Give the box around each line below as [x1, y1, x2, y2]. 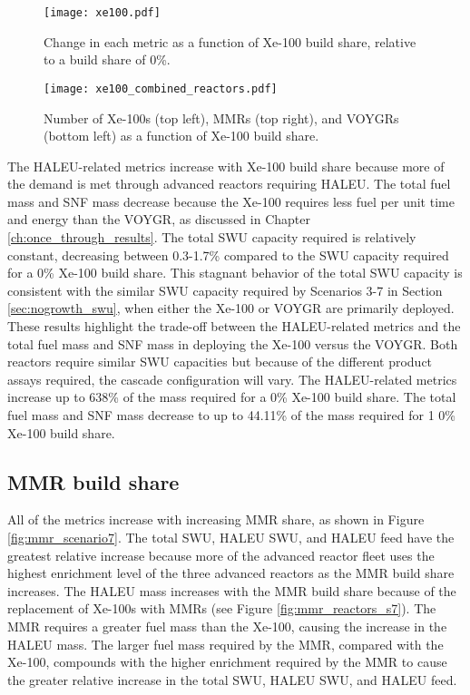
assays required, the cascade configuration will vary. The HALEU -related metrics [7, 369, 457, 388]
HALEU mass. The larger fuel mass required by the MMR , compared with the [7, 634, 444, 653]
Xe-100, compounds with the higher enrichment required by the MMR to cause [7, 652, 447, 671]
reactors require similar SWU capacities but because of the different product [7, 352, 433, 371]
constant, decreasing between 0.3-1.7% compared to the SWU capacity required [7, 245, 449, 264]
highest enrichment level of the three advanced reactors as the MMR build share [7, 563, 455, 582]
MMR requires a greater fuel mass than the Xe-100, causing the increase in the [7, 616, 447, 635]
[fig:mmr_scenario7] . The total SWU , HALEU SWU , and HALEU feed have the [7, 527, 455, 546]
